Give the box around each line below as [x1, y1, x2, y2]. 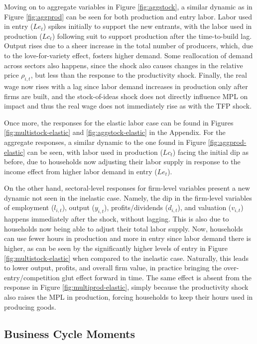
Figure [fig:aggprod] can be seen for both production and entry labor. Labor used [4, 11, 252, 21]
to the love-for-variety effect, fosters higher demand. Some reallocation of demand [4, 50, 253, 60]
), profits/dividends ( [104, 202, 168, 213]
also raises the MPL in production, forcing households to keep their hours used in [4, 292, 253, 302]
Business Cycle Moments [4, 326, 135, 341]
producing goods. [4, 301, 56, 312]
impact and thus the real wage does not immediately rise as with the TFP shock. [4, 101, 252, 111]
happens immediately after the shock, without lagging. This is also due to [4, 214, 229, 224]
